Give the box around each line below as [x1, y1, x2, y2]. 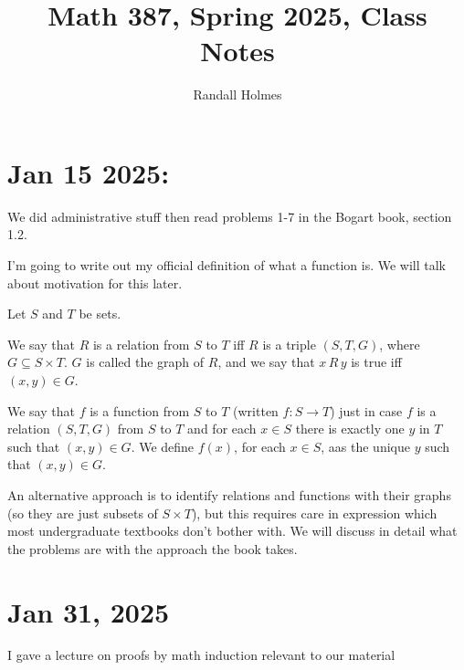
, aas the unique [321, 436, 410, 455]
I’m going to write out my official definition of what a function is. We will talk [7, 256, 447, 275]
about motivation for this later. [7, 273, 183, 292]
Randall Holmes [193, 85, 282, 104]
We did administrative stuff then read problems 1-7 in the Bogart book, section [7, 206, 452, 225]
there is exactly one [295, 419, 405, 438]
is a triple [262, 334, 316, 353]
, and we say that [217, 352, 315, 372]
